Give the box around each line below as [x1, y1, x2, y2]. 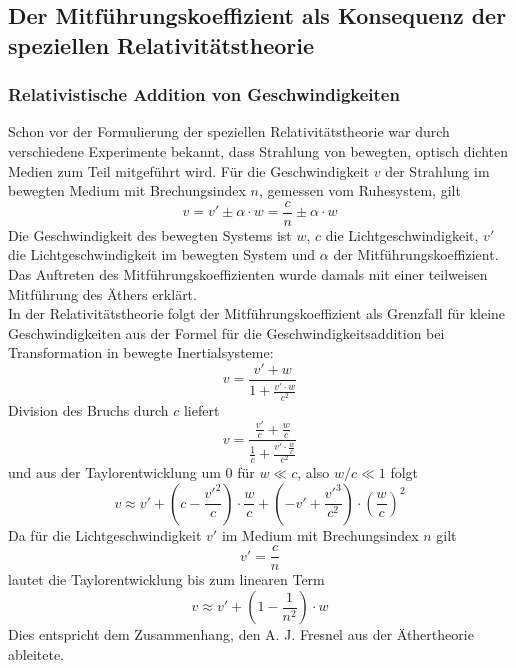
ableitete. [8, 643, 64, 664]
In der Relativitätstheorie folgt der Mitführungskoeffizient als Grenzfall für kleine [8, 303, 506, 324]
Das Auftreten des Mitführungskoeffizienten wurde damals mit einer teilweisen [8, 264, 488, 285]
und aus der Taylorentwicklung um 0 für [8, 462, 255, 483]
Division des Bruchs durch [8, 399, 169, 420]
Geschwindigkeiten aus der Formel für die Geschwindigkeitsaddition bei [8, 322, 445, 343]
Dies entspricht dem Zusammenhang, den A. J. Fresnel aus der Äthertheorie [8, 624, 474, 645]
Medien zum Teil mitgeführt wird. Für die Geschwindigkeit [8, 160, 370, 181]
